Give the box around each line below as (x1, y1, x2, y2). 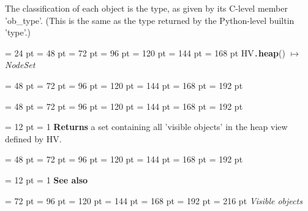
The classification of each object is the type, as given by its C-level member (5, 2, 288, 14)
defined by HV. (5, 132, 62, 145)
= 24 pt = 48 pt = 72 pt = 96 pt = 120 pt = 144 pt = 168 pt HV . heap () (5, 46, 285, 59)
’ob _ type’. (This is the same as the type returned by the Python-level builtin (5, 13, 295, 26)
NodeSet (5, 58, 36, 71)
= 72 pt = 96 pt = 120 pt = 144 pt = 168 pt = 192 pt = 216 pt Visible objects (5, 194, 302, 207)
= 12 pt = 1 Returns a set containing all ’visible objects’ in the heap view (5, 120, 288, 133)
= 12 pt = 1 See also (5, 174, 88, 186)
